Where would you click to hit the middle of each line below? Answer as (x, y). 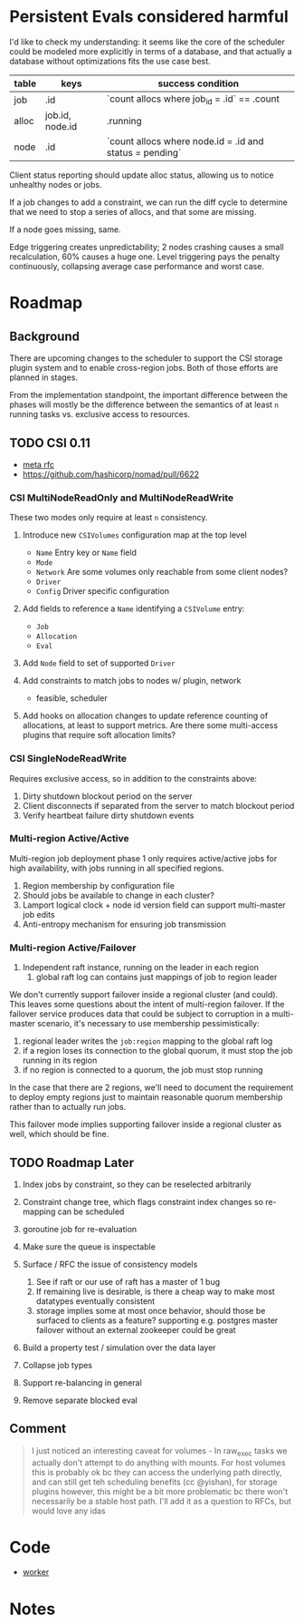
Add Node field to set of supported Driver (99, 663)
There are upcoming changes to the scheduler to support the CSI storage (146, 358)
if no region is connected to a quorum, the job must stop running (143, 1070)
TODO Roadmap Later (72, 1162)
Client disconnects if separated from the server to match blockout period (158, 805)
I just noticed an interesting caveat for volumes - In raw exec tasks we (159, 1451)
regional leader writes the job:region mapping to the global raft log (147, 1041)
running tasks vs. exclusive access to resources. (100, 414)
